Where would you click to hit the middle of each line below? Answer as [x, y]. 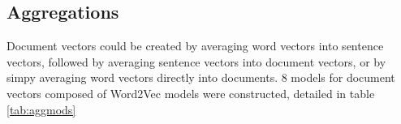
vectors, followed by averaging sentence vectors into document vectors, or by [196, 61]
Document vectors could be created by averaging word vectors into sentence [195, 46]
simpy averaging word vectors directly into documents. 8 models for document [201, 77]
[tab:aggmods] [41, 109]
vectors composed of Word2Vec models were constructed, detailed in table [191, 93]
